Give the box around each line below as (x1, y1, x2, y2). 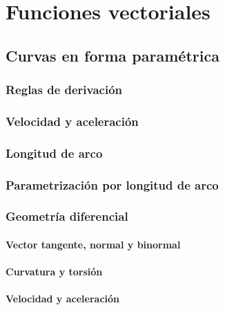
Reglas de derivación (6, 81, 123, 98)
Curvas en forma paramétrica (6, 44, 219, 66)
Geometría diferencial (6, 208, 128, 225)
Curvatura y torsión (6, 264, 103, 279)
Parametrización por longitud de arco (6, 176, 219, 193)
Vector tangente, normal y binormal (6, 237, 181, 251)
